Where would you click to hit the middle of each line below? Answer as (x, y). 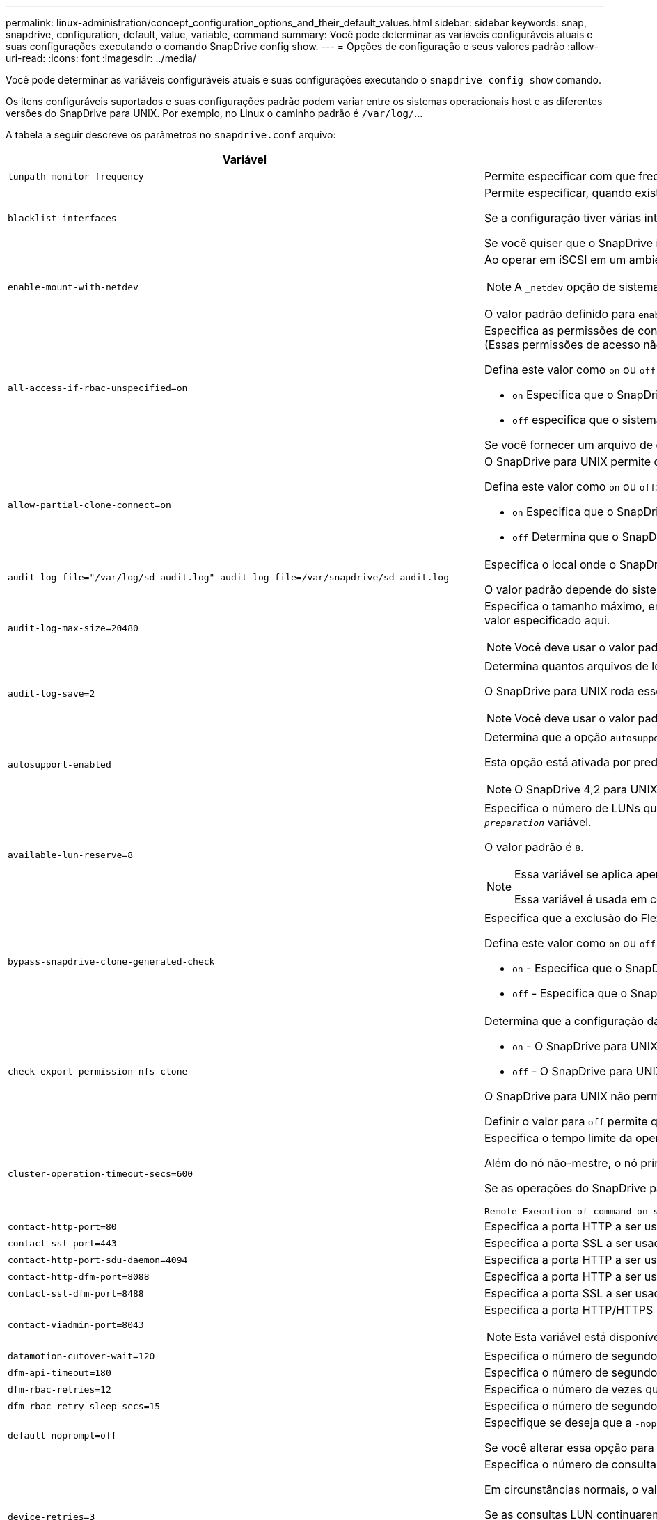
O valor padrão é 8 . (534, 847)
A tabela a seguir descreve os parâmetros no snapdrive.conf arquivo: (171, 135)
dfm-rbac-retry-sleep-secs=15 (84, 1406)
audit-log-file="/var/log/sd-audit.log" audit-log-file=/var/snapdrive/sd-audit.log (228, 577)
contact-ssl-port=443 (62, 1243)
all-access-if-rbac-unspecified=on (98, 388)
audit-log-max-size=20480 (73, 628)
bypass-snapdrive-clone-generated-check (111, 961)
